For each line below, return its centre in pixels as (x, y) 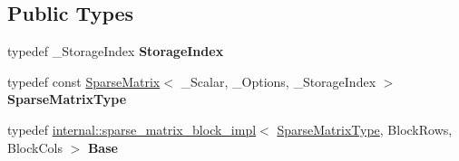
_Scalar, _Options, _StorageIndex (278, 81)
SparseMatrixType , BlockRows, (365, 129)
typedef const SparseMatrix (84, 81)
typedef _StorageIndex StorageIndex (116, 51)
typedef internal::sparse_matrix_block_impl (132, 129)
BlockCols (35, 147)
